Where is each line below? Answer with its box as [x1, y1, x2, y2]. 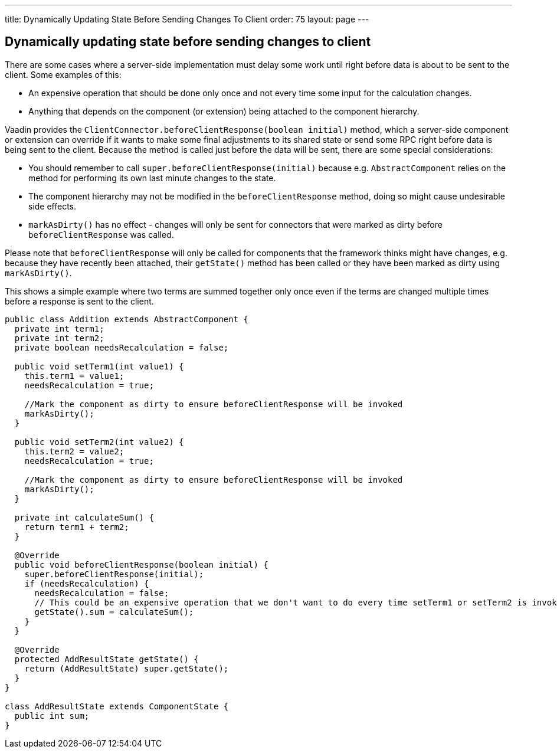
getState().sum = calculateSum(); [34, 607, 194, 617]
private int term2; [14, 333, 104, 343]
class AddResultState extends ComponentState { [5, 701, 229, 711]
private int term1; [14, 323, 104, 333]
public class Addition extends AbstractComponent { [5, 314, 249, 324]
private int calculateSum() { [14, 512, 154, 522]
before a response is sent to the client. [5, 296, 154, 306]
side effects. [28, 201, 77, 211]
